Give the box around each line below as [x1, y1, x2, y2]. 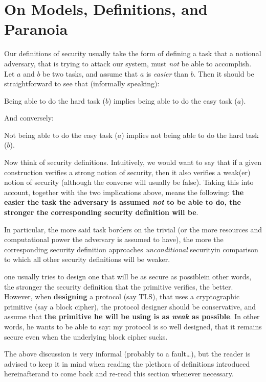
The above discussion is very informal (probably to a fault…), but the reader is [4, 348, 251, 359]
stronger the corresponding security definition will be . [4, 207, 198, 218]
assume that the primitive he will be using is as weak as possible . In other [4, 311, 260, 322]
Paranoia [4, 18, 68, 39]
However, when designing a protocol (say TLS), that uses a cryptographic [4, 291, 240, 302]
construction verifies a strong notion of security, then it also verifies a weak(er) [4, 166, 251, 177]
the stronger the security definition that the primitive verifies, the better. [4, 281, 233, 292]
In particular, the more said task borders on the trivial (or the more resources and [4, 224, 262, 234]
